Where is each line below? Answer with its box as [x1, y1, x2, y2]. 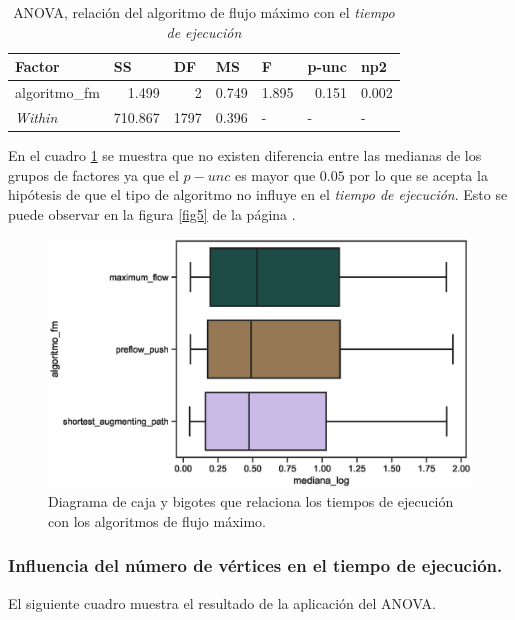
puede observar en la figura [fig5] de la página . [8, 203, 296, 224]
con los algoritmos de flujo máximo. [48, 510, 266, 531]
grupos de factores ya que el [8, 164, 179, 185]
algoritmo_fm [15, 82, 100, 103]
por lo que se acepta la [349, 164, 488, 185]
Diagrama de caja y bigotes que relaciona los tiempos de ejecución [48, 491, 454, 512]
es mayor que [234, 164, 316, 185]
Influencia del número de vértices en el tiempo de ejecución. [8, 553, 503, 578]
